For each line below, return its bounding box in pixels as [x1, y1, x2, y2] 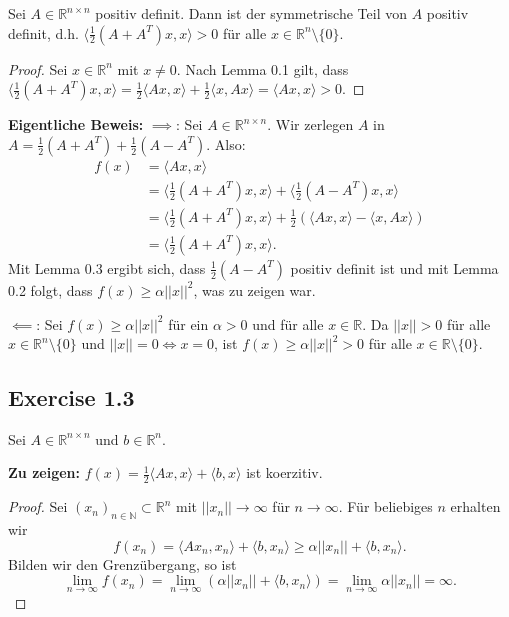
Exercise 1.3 [8, 382, 135, 413]
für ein [168, 313, 209, 334]
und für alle [252, 313, 324, 334]
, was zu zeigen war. [193, 279, 316, 300]
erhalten [450, 496, 501, 517]
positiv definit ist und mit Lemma [290, 257, 499, 278]
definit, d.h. [8, 22, 79, 43]
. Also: [206, 133, 246, 154]
